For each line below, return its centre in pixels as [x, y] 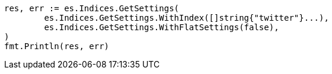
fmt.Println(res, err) [57, 46]
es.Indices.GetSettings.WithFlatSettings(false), [162, 27]
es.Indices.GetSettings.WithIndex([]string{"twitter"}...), [186, 18]
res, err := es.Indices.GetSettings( [92, 8]
